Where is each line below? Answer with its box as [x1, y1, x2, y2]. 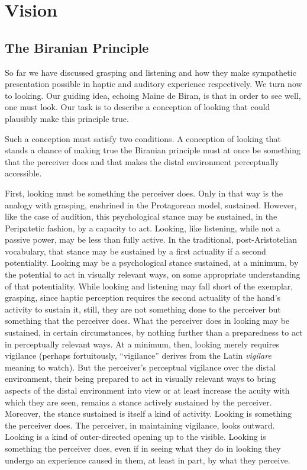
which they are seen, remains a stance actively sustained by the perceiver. [5, 395, 272, 408]
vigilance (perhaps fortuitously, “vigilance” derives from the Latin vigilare [5, 349, 272, 362]
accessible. [5, 167, 42, 179]
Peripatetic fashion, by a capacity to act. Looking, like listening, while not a [5, 221, 280, 234]
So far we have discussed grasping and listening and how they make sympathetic [5, 66, 296, 78]
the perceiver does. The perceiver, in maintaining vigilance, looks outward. [5, 419, 275, 431]
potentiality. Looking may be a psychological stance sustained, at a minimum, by [5, 256, 299, 269]
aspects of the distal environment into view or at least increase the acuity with [5, 384, 290, 397]
